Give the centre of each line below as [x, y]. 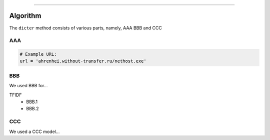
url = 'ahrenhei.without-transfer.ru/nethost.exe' [83, 61]
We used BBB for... [28, 86]
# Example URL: [38, 54]
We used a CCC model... [34, 132]
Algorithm [25, 16]
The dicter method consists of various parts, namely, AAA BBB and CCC [85, 28]
